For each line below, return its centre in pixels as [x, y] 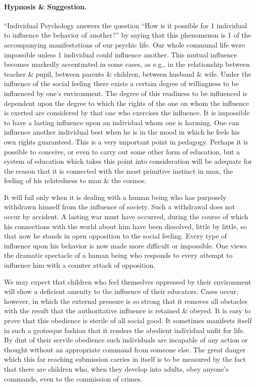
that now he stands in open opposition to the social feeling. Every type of [115, 236]
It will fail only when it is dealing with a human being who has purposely [115, 197]
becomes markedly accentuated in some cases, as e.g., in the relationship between [127, 64]
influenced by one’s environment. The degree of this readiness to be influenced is [126, 93]
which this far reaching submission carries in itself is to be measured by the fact [125, 359]
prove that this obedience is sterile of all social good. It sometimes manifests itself [128, 320]
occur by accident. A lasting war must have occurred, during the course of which [126, 217]
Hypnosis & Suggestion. [45, 6]
